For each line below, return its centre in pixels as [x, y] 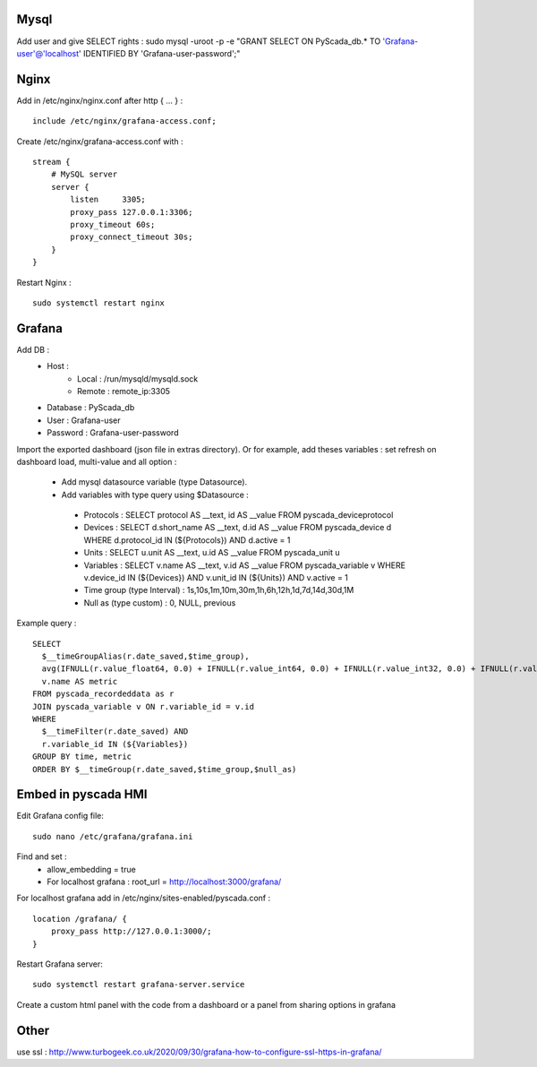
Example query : [47, 624]
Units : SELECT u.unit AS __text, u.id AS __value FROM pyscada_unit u [212, 553]
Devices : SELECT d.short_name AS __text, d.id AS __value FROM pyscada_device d [238, 528]
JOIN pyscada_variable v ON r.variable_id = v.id [144, 706]
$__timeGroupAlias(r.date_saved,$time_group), [145, 656]
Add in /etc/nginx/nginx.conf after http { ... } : [100, 100]
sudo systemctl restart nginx [99, 303]
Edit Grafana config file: [60, 816]
